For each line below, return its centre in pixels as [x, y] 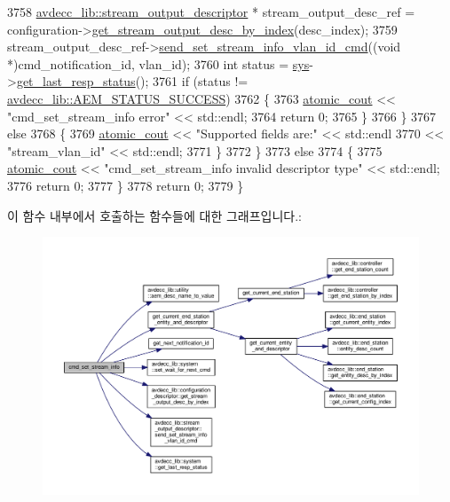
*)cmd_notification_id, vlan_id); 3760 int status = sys [158, 63]
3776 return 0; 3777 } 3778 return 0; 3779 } [126, 185]
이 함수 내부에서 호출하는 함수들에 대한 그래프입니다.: [154, 215]
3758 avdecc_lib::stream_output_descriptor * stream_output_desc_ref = [211, 12]
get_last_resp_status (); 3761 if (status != [132, 81]
